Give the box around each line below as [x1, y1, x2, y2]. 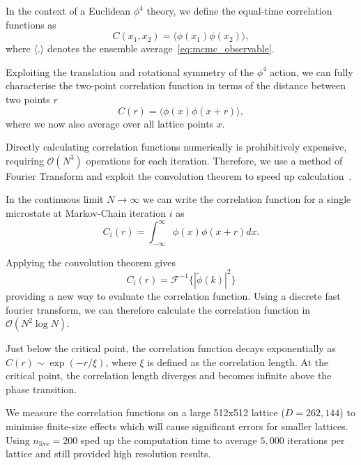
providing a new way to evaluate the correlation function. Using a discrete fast [6, 288, 341, 303]
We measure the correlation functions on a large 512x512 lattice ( [6, 405, 285, 420]
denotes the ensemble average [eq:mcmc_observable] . [47, 41, 275, 56]
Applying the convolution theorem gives [6, 254, 176, 269]
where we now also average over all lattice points [6, 116, 214, 130]
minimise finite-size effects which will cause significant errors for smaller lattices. [6, 419, 348, 434]
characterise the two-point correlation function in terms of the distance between [6, 78, 346, 93]
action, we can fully [270, 64, 353, 79]
